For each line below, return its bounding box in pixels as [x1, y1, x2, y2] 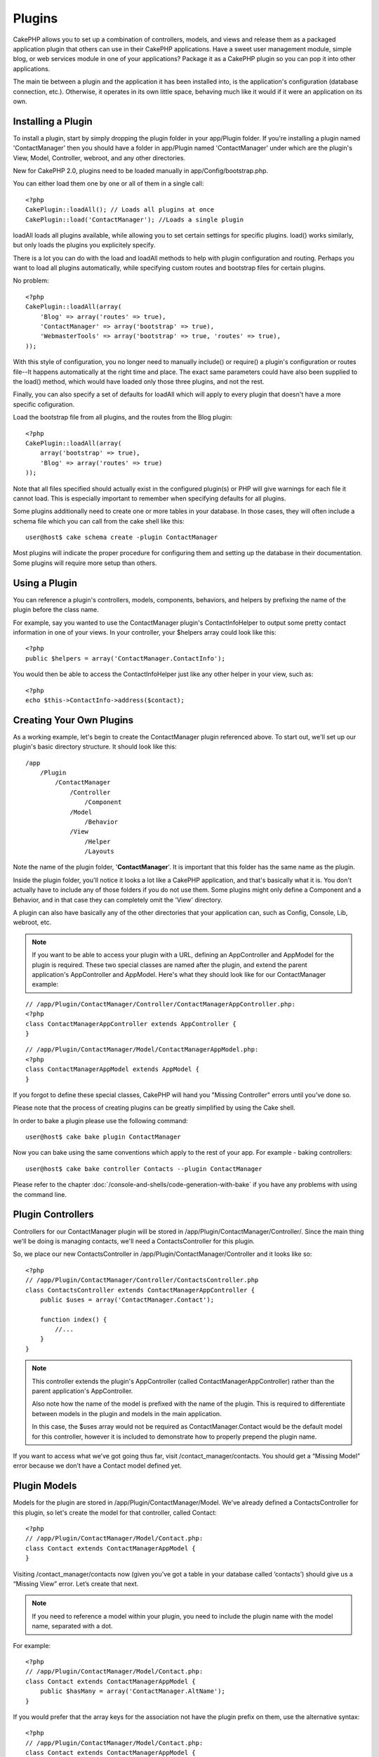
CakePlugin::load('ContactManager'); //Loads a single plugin [25, 215, 244, 223]
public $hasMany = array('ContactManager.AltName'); [39, 1687, 226, 1695]
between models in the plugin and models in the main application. [32, 1409, 222, 1418]
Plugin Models [13, 1480, 77, 1492]
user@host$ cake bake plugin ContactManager [25, 1133, 182, 1141]
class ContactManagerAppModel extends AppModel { [25, 1065, 200, 1073]
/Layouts [84, 848, 115, 855]
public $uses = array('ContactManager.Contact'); [39, 1295, 214, 1304]
